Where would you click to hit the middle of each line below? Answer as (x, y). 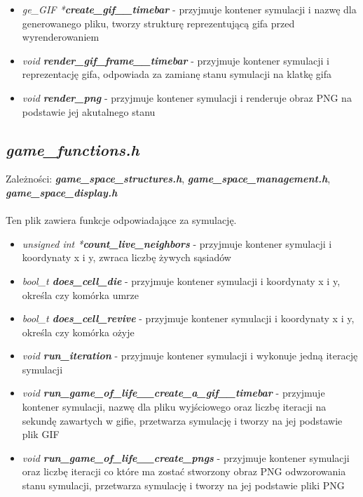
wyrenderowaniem (61, 37)
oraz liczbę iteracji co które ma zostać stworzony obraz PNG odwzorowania (184, 471)
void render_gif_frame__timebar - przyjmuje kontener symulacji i (176, 60)
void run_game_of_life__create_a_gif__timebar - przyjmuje (173, 393)
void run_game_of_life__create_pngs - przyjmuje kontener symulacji (186, 457)
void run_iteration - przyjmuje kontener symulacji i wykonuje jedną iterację (190, 356)
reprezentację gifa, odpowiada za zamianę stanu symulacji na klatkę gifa (177, 74)
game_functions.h (73, 149)
